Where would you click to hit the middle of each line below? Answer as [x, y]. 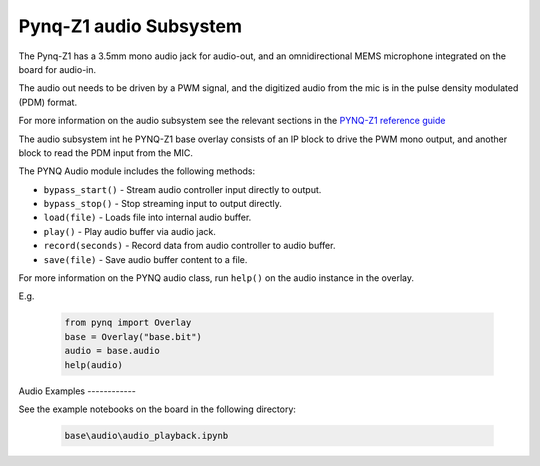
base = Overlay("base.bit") [133, 336]
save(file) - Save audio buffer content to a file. [145, 259]
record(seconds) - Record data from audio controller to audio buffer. [189, 246]
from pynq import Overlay [128, 323]
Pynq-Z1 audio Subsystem [130, 26]
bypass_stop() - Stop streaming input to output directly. [162, 204]
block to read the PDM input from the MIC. [106, 152]
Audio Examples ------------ [77, 391]
